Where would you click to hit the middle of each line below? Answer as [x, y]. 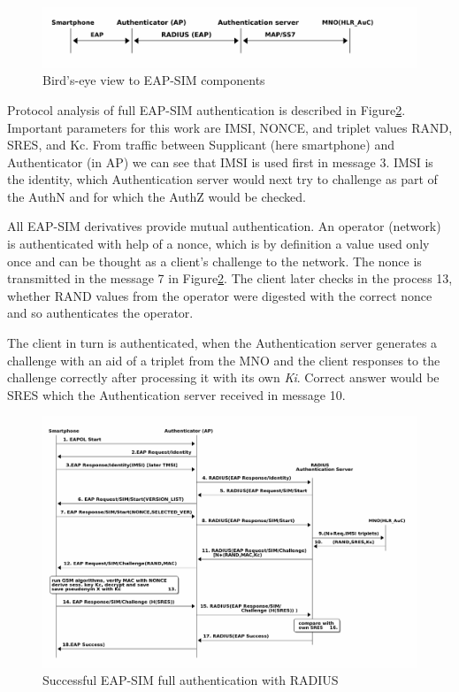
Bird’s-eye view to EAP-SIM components [154, 80]
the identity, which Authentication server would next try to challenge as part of [222, 179]
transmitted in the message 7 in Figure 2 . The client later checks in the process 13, [230, 278]
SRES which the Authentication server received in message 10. [176, 394]
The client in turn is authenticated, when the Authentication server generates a [222, 343]
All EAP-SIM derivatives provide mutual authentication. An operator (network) [224, 226]
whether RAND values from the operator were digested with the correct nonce [220, 295]
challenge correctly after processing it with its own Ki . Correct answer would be [223, 377]
